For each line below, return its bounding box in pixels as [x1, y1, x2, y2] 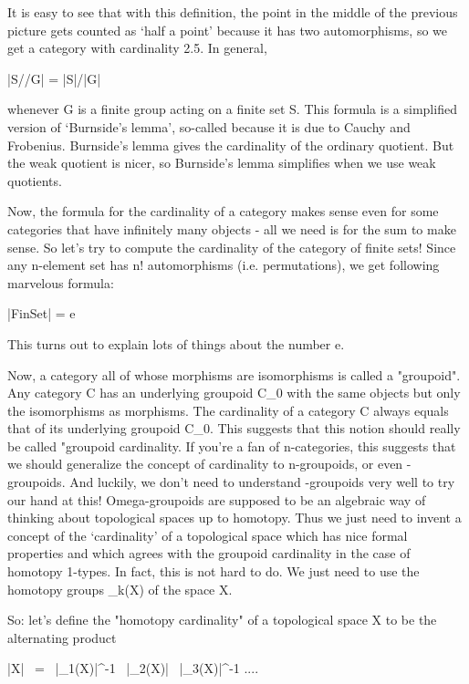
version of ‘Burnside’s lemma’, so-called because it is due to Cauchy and [7, 117, 411, 136]
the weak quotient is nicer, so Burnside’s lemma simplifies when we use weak [7, 153, 436, 172]
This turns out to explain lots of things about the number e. [7, 334, 345, 353]
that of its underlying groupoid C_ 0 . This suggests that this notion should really [7, 419, 461, 438]
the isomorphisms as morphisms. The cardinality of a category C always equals [7, 400, 449, 420]
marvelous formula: [7, 273, 114, 292]
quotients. [7, 171, 62, 190]
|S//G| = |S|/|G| [7, 68, 101, 88]
